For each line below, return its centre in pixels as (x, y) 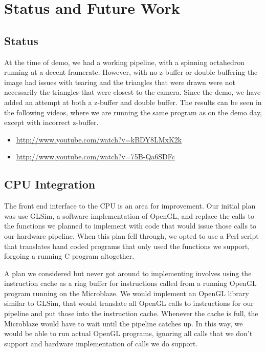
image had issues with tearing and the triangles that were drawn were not (120, 82)
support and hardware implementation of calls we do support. (101, 343)
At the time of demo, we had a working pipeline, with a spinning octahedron (124, 62)
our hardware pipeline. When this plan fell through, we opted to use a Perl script (131, 235)
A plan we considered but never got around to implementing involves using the (128, 273)
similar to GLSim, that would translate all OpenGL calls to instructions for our (129, 303)
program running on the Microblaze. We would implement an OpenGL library (127, 293)
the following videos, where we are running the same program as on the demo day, (133, 112)
